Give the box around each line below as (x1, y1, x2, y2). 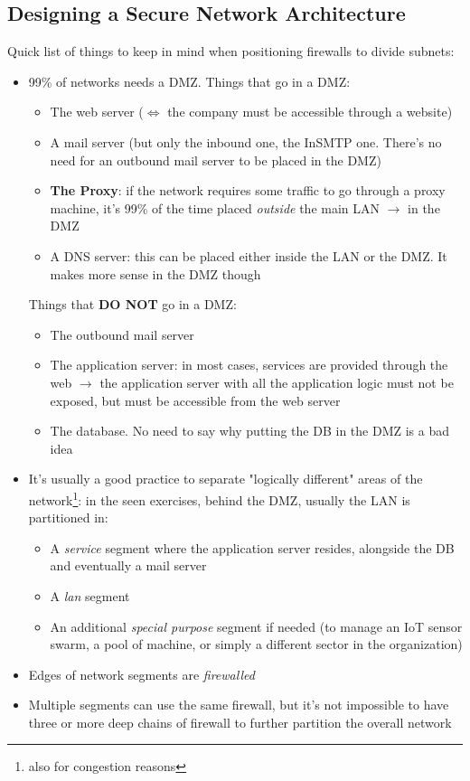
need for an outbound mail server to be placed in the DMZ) (50, 150, 381, 169)
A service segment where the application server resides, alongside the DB (50, 538, 455, 557)
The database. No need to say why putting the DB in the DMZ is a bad (50, 421, 449, 440)
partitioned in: (28, 508, 108, 527)
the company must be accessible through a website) (167, 102, 453, 121)
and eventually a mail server (50, 556, 207, 575)
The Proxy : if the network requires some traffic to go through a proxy (50, 181, 446, 200)
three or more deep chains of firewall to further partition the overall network (28, 712, 452, 731)
